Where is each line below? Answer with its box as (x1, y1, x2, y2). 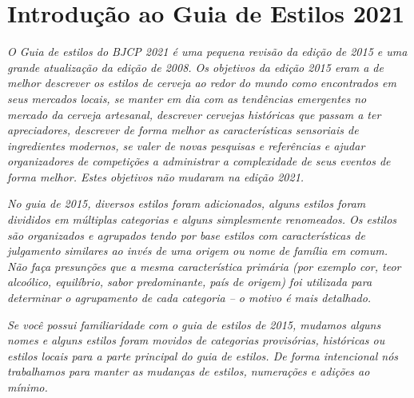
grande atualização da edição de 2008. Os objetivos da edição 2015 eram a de (7, 58, 384, 75)
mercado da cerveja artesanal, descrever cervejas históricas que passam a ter (7, 105, 381, 122)
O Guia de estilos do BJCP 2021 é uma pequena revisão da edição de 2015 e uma (7, 43, 408, 60)
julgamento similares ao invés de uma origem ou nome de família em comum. (7, 242, 388, 259)
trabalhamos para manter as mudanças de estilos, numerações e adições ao (7, 363, 370, 380)
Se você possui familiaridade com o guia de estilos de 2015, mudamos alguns (7, 316, 381, 332)
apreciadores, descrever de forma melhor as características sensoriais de (7, 121, 359, 138)
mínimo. (7, 379, 48, 395)
